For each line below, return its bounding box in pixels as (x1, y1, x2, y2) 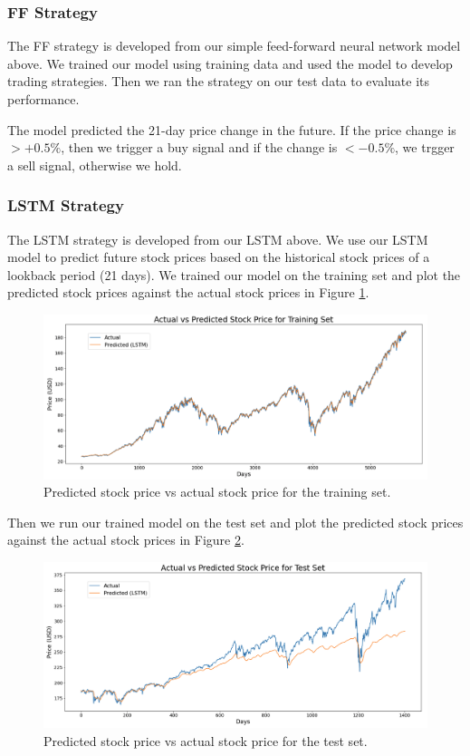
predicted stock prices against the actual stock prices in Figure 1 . (7, 283, 369, 302)
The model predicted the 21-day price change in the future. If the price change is (7, 120, 456, 139)
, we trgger (395, 138, 455, 157)
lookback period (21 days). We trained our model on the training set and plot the (7, 265, 461, 284)
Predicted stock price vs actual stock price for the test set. (43, 732, 368, 751)
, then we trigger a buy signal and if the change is (61, 138, 338, 157)
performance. (7, 90, 80, 108)
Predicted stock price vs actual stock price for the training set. (43, 482, 391, 501)
